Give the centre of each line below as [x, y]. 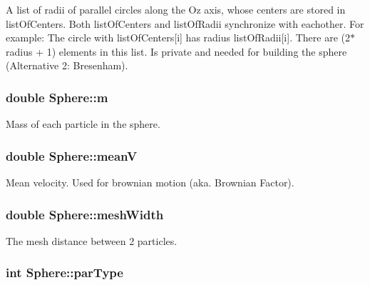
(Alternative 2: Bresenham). [67, 65]
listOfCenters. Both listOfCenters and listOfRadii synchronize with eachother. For [185, 23]
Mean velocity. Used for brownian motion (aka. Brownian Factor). [150, 182]
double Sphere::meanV [72, 155]
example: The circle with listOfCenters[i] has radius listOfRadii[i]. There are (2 [178, 37]
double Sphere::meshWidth [85, 214]
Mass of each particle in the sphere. [83, 124]
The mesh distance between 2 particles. [92, 240]
